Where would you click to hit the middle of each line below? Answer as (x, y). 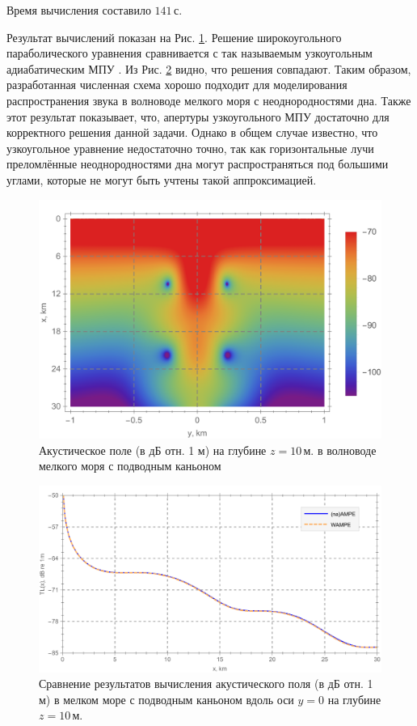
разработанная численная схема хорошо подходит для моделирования (177, 85)
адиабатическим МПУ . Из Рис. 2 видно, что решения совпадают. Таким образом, (209, 68)
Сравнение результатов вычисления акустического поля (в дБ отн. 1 (206, 684)
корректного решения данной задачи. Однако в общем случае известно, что (192, 132)
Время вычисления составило (79, 10)
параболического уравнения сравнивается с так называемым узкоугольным (190, 53)
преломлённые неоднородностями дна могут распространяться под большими (198, 164)
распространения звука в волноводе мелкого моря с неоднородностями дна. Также (209, 100)
